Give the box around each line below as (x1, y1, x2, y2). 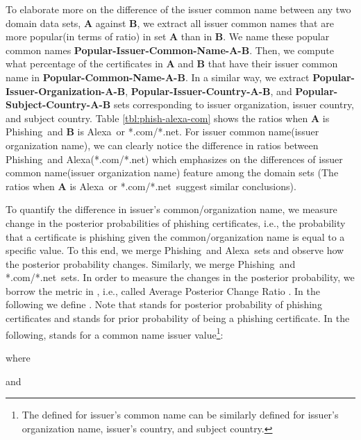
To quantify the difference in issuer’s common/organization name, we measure (6, 202, 337, 217)
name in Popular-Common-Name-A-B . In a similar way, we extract (6, 69, 310, 84)
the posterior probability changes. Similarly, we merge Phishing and (6, 256, 296, 271)
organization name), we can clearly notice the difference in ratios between (6, 137, 319, 152)
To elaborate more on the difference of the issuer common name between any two (6, 2, 351, 16)
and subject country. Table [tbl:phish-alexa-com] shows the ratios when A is (6, 110, 330, 125)
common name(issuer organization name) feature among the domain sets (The (6, 165, 339, 180)
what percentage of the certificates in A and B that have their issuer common (6, 56, 338, 71)
